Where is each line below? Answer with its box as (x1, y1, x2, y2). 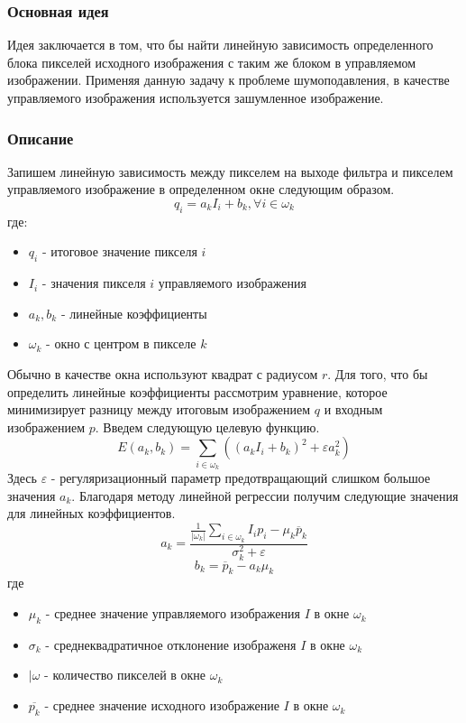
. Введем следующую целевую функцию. (95, 417, 320, 436)
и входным (324, 400, 383, 419)
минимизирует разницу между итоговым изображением (7, 400, 311, 419)
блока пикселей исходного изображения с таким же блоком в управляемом (7, 52, 416, 71)
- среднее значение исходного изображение (44, 696, 279, 715)
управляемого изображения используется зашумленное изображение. (7, 88, 384, 107)
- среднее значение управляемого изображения (45, 604, 300, 623)
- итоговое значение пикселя (41, 242, 197, 261)
